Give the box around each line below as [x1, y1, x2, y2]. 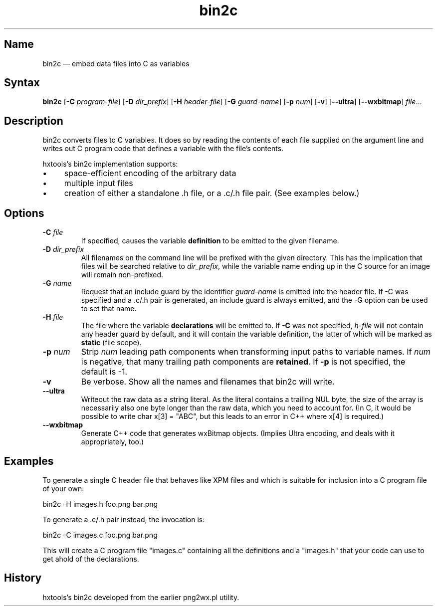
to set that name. [81, 304, 137, 313]
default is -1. [81, 367, 128, 377]
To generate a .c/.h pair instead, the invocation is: [42, 515, 205, 524]
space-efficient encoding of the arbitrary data [64, 168, 236, 179]
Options [4, 206, 44, 219]
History [4, 572, 42, 585]
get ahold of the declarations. [42, 554, 139, 563]
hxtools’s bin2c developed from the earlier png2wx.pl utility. [42, 593, 239, 602]
